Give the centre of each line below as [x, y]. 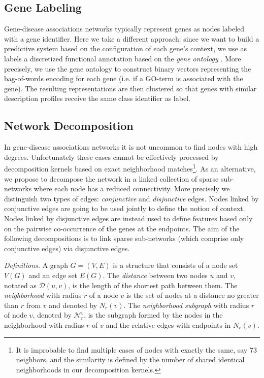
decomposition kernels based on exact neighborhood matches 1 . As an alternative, [130, 168]
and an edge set [53, 275]
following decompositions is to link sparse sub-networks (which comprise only [124, 238]
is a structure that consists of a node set [175, 265]
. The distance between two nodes [155, 275]
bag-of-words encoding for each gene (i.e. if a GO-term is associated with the [124, 78]
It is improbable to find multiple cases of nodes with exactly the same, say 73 [136, 349]
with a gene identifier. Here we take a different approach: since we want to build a [132, 38]
